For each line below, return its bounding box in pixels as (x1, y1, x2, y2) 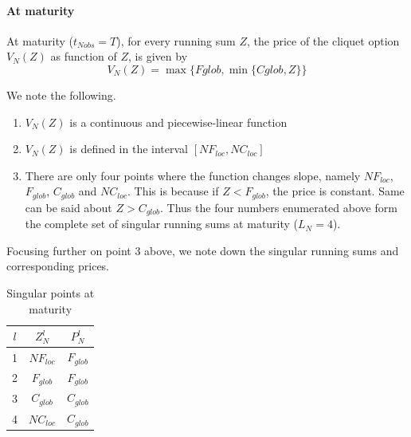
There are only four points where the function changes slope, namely (25, 167, 361, 183)
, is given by (128, 48, 188, 65)
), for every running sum (116, 32, 236, 49)
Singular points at (6, 285, 95, 301)
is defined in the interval (69, 140, 188, 157)
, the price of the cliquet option (246, 32, 400, 49)
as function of (50, 48, 117, 65)
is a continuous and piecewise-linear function (69, 113, 288, 130)
